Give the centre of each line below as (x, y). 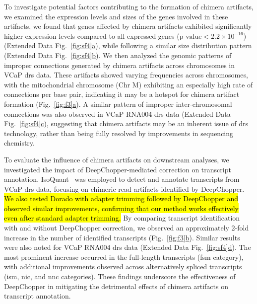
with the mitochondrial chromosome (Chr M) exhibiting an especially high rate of (128, 84)
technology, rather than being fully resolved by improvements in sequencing (119, 133)
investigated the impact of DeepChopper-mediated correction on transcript (118, 169)
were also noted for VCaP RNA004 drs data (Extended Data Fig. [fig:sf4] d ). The (128, 247)
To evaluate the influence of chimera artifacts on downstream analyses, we (117, 159)
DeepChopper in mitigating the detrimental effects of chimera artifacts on (116, 286)
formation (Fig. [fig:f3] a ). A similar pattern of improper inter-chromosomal (118, 104)
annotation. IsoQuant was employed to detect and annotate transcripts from (122, 179)
